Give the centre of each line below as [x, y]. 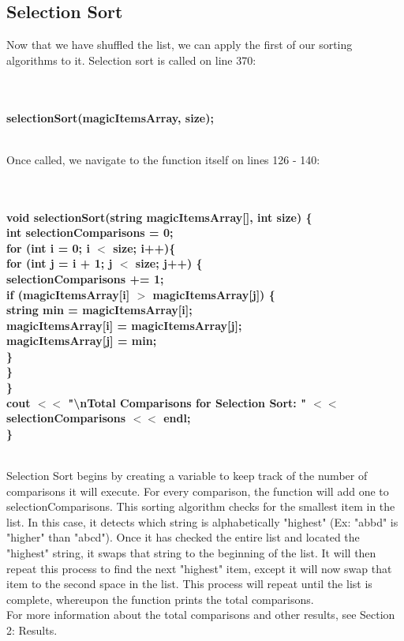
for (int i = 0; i [48, 247]
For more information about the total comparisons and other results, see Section [201, 615]
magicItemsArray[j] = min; [82, 341]
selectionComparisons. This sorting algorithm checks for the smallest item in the [201, 506]
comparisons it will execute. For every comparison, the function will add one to [198, 491]
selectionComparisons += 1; [85, 278]
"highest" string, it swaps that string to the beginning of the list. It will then [191, 553]
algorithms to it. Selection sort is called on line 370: [131, 60]
